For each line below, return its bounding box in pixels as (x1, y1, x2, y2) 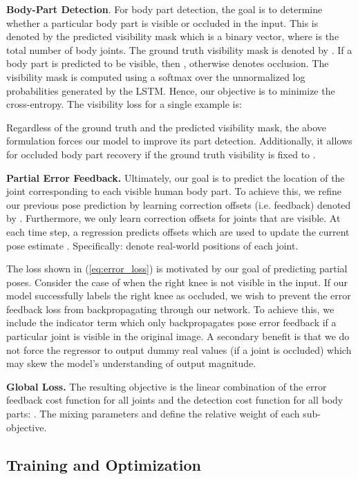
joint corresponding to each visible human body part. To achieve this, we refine (6, 184, 341, 198)
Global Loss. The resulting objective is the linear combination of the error (6, 379, 327, 393)
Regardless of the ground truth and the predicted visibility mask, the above (6, 120, 327, 134)
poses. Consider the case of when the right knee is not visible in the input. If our (6, 274, 348, 289)
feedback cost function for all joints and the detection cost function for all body (6, 393, 343, 407)
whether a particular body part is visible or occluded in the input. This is (6, 15, 319, 30)
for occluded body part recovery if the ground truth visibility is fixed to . (6, 147, 316, 161)
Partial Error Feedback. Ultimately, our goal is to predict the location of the (6, 170, 345, 185)
